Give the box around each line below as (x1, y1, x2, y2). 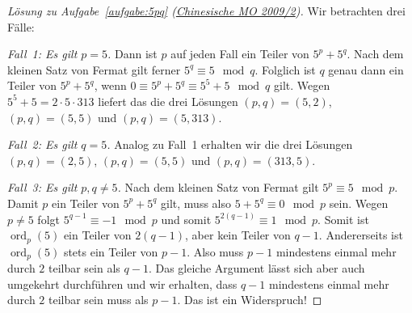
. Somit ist (317, 210, 369, 227)
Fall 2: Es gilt (7, 136, 78, 153)
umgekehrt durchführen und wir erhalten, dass (7, 275, 238, 292)
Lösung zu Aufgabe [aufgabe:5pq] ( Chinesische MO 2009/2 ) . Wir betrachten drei (7, 2, 406, 19)
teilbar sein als (48, 260, 120, 277)
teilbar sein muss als (48, 291, 149, 308)
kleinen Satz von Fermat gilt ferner (7, 61, 181, 78)
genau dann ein (328, 61, 404, 78)
